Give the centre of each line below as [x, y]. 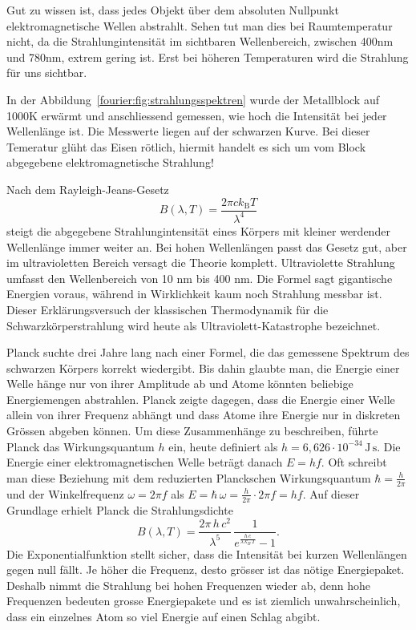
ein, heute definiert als [223, 446]
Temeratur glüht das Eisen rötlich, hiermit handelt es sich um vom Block [186, 146]
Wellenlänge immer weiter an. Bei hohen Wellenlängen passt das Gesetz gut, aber [207, 246]
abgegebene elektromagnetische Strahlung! [110, 162]
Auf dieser [335, 493]
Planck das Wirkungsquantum [81, 446]
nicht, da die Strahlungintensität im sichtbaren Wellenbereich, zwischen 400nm [200, 41]
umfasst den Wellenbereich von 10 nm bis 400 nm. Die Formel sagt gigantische [200, 278]
